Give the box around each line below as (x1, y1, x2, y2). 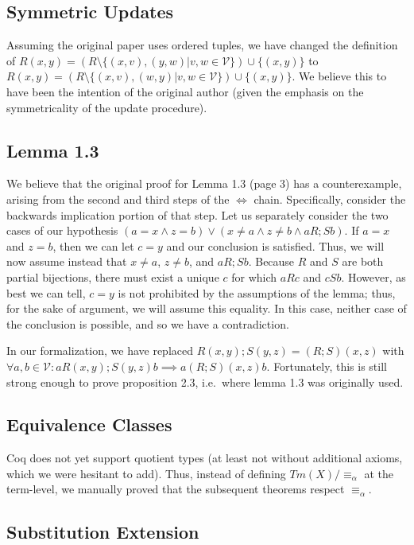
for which (231, 268, 277, 285)
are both (342, 253, 384, 270)
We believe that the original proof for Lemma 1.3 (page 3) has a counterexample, (6, 175, 402, 192)
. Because (248, 253, 295, 270)
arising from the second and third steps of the (6, 190, 230, 207)
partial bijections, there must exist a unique (6, 268, 219, 285)
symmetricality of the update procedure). (6, 99, 207, 115)
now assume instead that (6, 253, 127, 270)
